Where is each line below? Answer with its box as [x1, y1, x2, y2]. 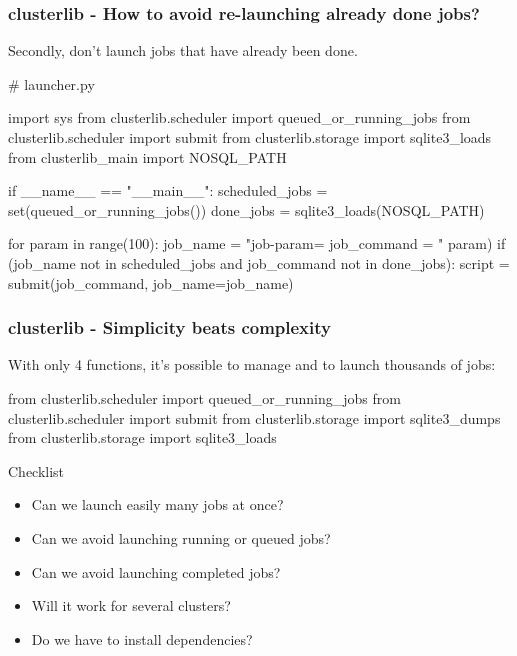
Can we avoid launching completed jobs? [31, 561, 281, 582]
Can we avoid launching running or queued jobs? [31, 527, 331, 548]
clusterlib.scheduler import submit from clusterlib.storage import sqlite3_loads [8, 127, 492, 147]
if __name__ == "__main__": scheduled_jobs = [8, 180, 328, 201]
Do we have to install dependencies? [31, 628, 253, 649]
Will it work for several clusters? [31, 595, 231, 616]
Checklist [8, 460, 65, 481]
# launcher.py [8, 73, 95, 94]
